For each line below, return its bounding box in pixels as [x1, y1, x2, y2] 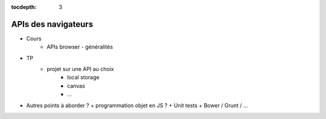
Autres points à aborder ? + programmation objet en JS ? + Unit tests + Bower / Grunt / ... [26, 102, 248, 109]
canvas [67, 82, 86, 90]
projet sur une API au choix [46, 66, 114, 73]
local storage [67, 74, 100, 81]
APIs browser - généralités [46, 43, 113, 50]
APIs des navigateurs [11, 19, 94, 29]
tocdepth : [11, 4, 37, 10]
